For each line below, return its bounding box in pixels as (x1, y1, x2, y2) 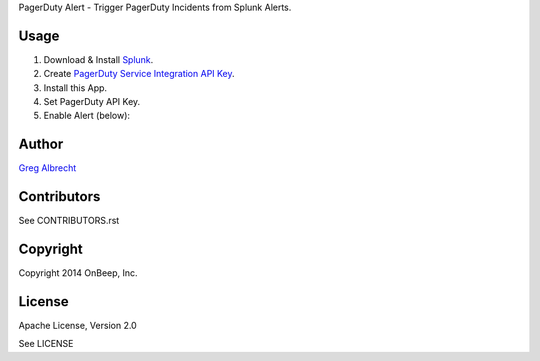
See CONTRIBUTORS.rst (18, 215, 120, 227)
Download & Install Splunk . (43, 53, 154, 65)
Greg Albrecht (18, 162, 77, 174)
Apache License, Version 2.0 (18, 320, 137, 332)
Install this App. (43, 81, 108, 94)
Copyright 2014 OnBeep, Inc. (18, 267, 139, 279)
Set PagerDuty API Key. (43, 96, 141, 108)
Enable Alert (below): (43, 110, 130, 122)
